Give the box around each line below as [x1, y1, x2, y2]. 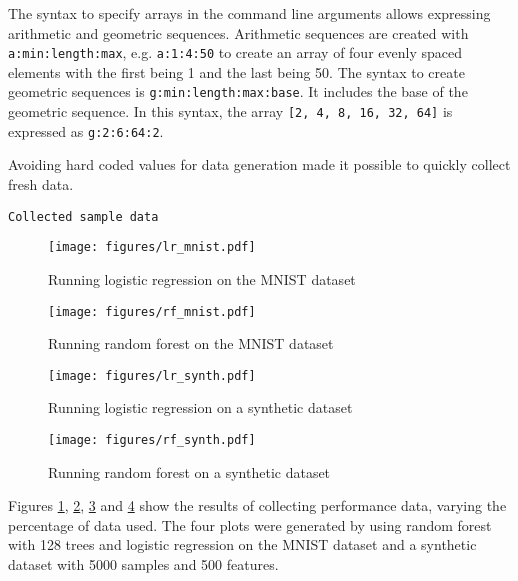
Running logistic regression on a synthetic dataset [48, 397, 353, 418]
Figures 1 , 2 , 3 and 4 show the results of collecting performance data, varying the [8, 495, 507, 516]
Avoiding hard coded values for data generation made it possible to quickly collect [8, 154, 511, 175]
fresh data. [8, 174, 74, 194]
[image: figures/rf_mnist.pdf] [48, 304, 256, 319]
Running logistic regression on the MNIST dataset [48, 268, 356, 289]
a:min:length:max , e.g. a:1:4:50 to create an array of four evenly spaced [8, 42, 462, 63]
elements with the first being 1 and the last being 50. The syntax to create [8, 61, 465, 82]
